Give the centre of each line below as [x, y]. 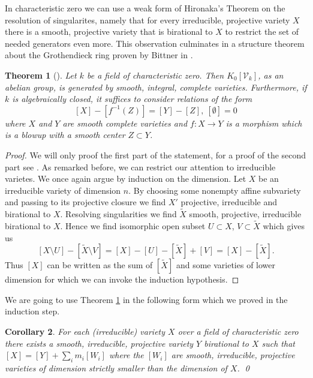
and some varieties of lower [225, 265]
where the [126, 355]
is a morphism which [264, 123]
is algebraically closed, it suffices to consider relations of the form [132, 99]
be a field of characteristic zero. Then [156, 75]
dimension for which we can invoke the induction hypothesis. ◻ [122, 279]
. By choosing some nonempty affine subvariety [215, 190]
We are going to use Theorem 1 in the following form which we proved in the [146, 299]
